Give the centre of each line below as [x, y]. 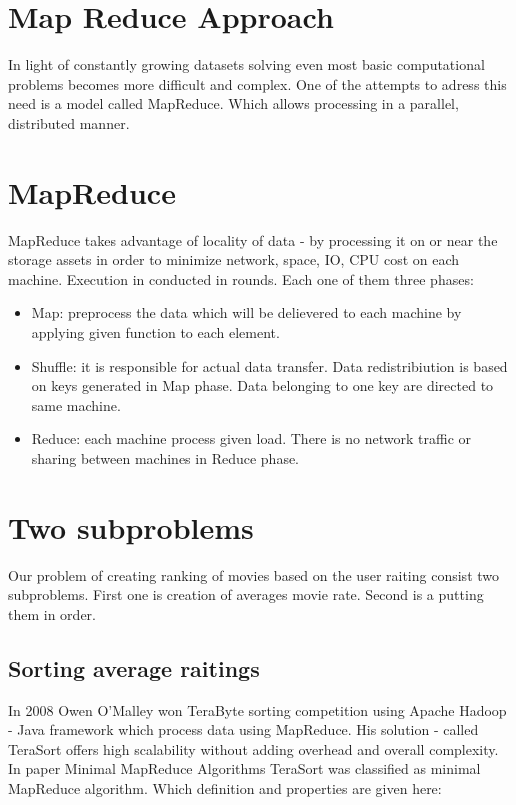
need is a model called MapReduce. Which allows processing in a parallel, [233, 103]
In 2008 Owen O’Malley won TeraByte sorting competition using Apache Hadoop [257, 709]
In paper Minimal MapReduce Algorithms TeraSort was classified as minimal [244, 768]
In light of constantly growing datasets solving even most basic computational [246, 64]
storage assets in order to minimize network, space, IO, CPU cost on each [234, 259]
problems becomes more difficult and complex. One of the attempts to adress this [257, 83]
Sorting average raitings [134, 667]
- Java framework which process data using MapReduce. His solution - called [243, 729]
